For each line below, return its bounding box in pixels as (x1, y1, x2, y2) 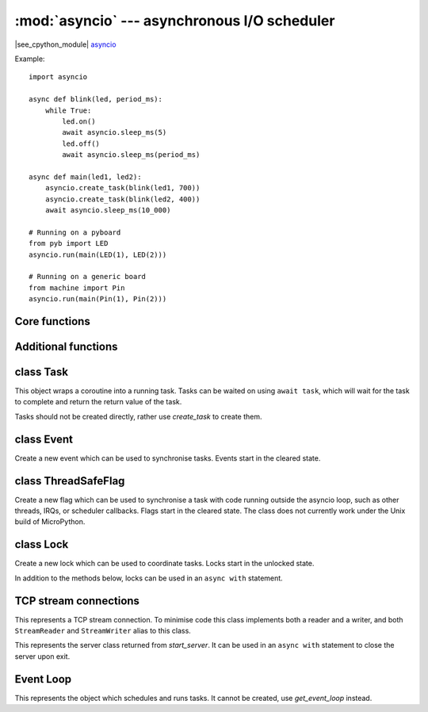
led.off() (62, 139, 101, 148)
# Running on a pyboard (29, 228, 121, 237)
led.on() (62, 117, 96, 126)
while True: (44, 105, 92, 115)
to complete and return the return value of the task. (14, 397, 182, 407)
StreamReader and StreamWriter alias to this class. (14, 626, 192, 636)
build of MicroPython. (14, 517, 86, 526)
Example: (14, 54, 45, 63)
